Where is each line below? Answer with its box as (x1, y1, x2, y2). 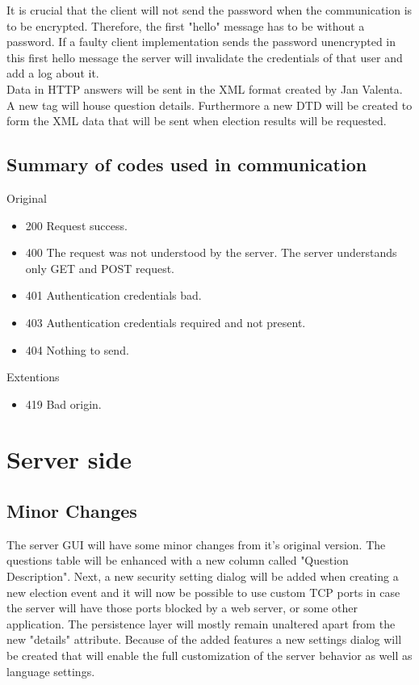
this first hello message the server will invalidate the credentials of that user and (6, 48, 403, 65)
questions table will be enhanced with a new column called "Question (6, 552, 349, 569)
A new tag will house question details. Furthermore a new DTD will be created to (6, 96, 413, 113)
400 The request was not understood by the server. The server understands (25, 244, 397, 261)
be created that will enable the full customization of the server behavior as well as (6, 647, 413, 664)
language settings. (6, 662, 95, 679)
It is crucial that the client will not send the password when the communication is (6, 2, 413, 18)
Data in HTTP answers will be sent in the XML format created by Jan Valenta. (6, 80, 403, 97)
